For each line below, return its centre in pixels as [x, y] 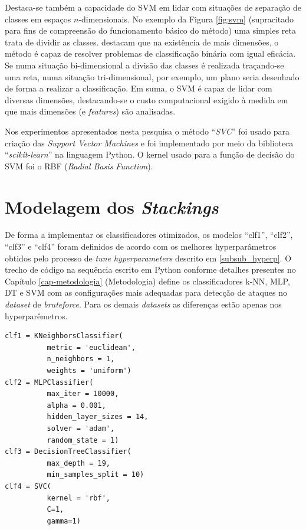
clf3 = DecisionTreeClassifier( [68, 452]
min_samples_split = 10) [96, 475]
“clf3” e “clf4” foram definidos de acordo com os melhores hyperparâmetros [141, 246]
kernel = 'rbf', [78, 498]
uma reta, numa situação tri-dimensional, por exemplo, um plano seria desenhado [152, 76]
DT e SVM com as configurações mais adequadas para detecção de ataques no [146, 292]
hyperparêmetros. [36, 315]
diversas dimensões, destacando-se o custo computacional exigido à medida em [147, 99]
